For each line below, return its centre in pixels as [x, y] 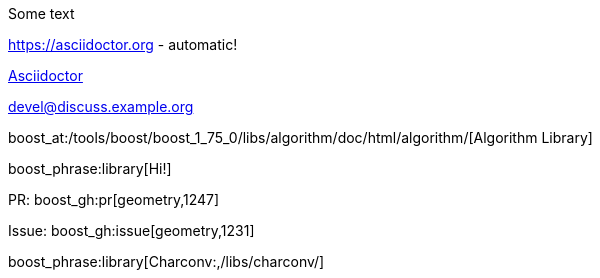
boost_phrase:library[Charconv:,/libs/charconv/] [166, 261]
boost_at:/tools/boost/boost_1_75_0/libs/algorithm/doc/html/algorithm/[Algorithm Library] [300, 137]
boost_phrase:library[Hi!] [90, 168]
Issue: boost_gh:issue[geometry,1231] [131, 230]
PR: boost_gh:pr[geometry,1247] [114, 199]
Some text [41, 13]
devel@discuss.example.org [101, 106]
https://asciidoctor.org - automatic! [123, 44]
